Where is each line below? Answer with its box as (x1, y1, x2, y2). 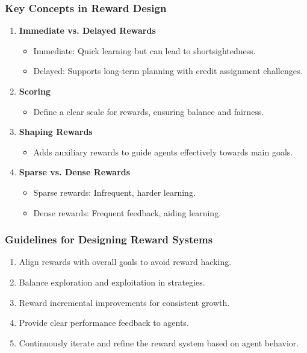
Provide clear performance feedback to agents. (19, 316, 189, 329)
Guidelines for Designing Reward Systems (5, 232, 213, 247)
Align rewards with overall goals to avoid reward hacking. (19, 255, 232, 268)
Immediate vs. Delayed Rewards (19, 24, 156, 37)
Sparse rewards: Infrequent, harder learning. (33, 186, 196, 198)
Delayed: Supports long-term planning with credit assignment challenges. (33, 64, 303, 77)
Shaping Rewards (19, 125, 93, 138)
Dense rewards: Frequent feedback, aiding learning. (33, 206, 222, 219)
